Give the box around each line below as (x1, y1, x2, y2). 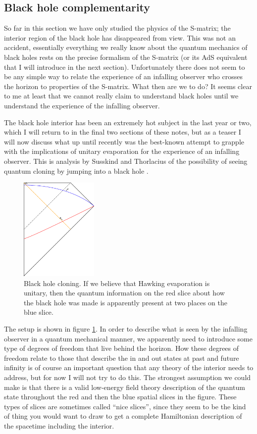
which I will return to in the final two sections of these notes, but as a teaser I (4, 127, 241, 137)
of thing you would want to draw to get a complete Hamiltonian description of (4, 411, 242, 421)
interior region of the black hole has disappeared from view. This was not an (4, 32, 236, 43)
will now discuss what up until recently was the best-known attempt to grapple (4, 136, 245, 146)
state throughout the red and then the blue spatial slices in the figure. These (4, 391, 237, 402)
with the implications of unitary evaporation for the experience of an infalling (4, 146, 240, 156)
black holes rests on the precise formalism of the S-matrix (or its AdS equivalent (4, 51, 248, 62)
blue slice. (24, 307, 53, 317)
